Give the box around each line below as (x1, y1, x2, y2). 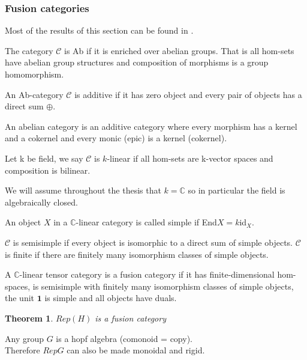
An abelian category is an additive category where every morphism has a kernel (5, 120, 297, 132)
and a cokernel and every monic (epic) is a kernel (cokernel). (5, 132, 227, 144)
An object (5, 216, 41, 228)
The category (5, 44, 53, 56)
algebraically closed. (5, 195, 78, 208)
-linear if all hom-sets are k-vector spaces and (107, 151, 273, 164)
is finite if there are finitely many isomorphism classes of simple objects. (5, 248, 269, 260)
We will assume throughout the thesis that (5, 184, 161, 197)
